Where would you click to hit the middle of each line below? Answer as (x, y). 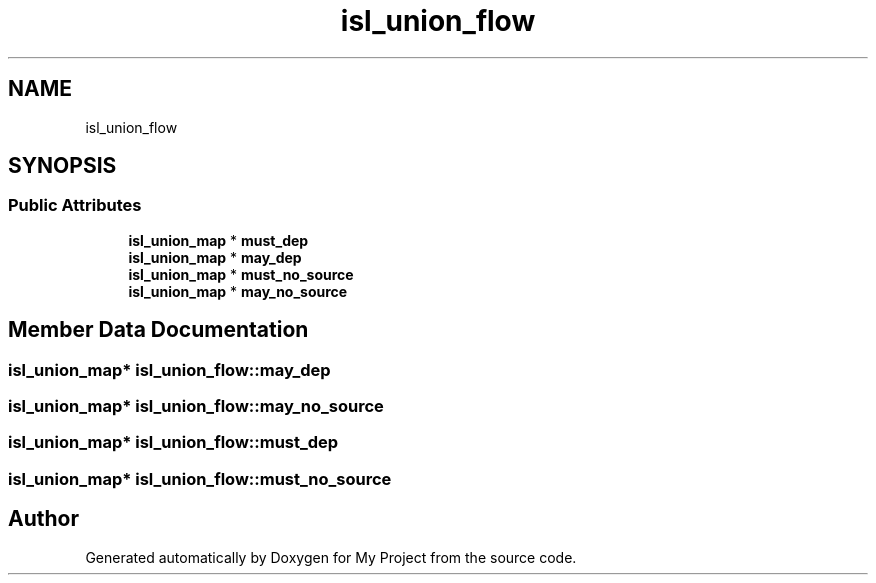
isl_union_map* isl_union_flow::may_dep (169, 369)
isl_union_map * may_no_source (238, 291)
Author (43, 519)
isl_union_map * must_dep (218, 240)
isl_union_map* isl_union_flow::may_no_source (196, 406)
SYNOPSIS (62, 166)
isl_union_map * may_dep (215, 257)
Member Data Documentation (158, 330)
